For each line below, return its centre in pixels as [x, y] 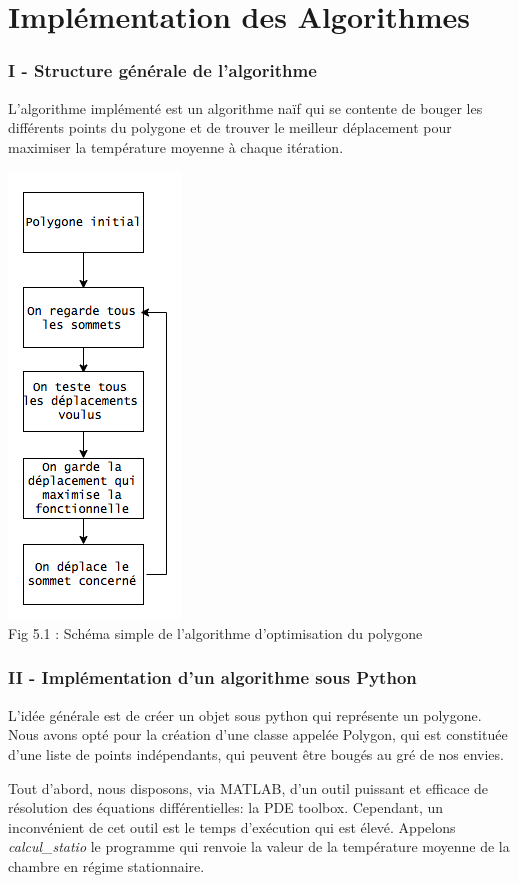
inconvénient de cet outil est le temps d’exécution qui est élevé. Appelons [232, 826]
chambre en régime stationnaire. [106, 865]
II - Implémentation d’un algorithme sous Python [212, 677]
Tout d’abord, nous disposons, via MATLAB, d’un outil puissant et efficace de [248, 787]
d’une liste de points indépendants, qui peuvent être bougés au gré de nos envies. [256, 753]
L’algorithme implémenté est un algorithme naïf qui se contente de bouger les [245, 107]
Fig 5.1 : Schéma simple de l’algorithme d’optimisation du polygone [215, 632]
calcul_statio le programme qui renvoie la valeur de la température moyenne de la [259, 846]
